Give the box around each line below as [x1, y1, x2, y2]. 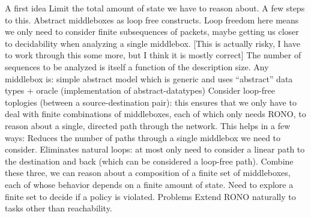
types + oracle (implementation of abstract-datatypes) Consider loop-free [5, 84, 276, 97]
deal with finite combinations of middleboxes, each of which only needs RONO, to [5, 107, 306, 120]
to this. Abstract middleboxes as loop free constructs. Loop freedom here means [5, 13, 299, 26]
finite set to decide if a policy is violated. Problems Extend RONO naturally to [5, 190, 296, 202]
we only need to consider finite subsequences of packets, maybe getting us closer [5, 25, 299, 38]
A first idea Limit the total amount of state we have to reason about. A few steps [5, 2, 305, 14]
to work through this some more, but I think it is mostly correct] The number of [5, 49, 301, 61]
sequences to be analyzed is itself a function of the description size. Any [5, 60, 269, 73]
